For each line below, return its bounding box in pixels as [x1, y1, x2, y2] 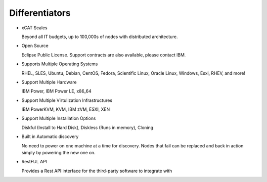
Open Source [21, 43, 49, 49]
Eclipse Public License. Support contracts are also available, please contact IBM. [21, 52, 186, 58]
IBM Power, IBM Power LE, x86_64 [21, 88, 91, 94]
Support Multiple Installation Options [21, 115, 96, 121]
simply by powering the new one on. [21, 150, 96, 156]
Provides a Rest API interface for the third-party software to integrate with [21, 168, 173, 174]
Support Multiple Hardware [21, 79, 77, 85]
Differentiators [9, 7, 71, 18]
